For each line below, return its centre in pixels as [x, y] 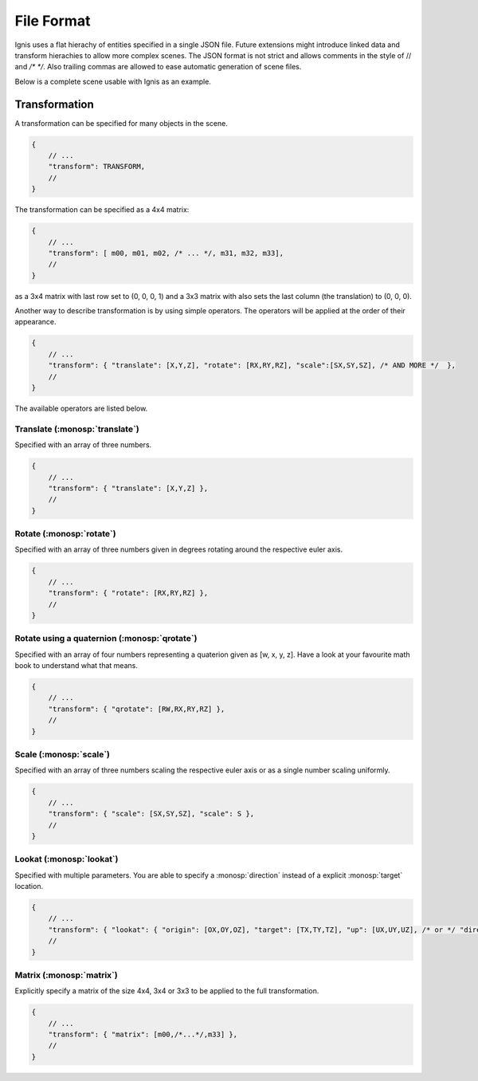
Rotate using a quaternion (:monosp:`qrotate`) [106, 639]
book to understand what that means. [76, 666]
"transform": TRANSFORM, [97, 167]
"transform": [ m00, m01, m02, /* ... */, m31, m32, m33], [166, 253]
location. [29, 886]
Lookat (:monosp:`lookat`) [67, 859]
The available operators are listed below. [81, 408]
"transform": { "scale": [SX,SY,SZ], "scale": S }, [151, 814]
